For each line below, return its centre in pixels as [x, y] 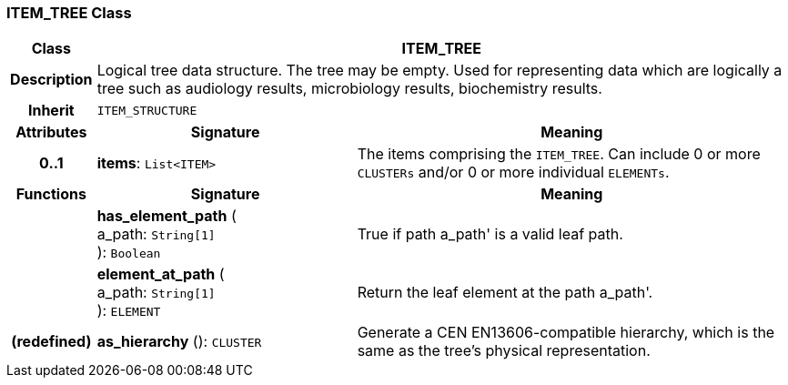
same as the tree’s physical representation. [504, 351]
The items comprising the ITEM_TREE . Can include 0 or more [559, 154]
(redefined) [51, 342]
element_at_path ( [161, 274]
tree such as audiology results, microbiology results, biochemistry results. [349, 89]
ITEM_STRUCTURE [147, 110]
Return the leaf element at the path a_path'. [505, 293]
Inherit [51, 111]
